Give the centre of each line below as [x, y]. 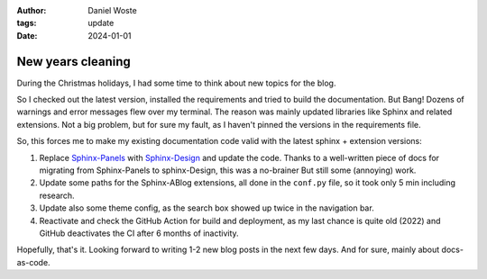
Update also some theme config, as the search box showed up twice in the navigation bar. [207, 208]
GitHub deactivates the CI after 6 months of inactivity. [139, 233]
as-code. [33, 262]
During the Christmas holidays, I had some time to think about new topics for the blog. [176, 83]
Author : [32, 10]
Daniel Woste [112, 10]
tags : [27, 23]
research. [57, 195]
